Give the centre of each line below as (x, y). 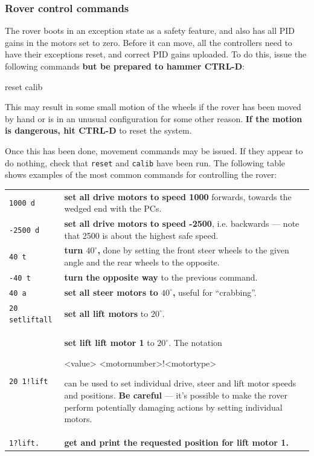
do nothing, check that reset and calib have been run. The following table (145, 162)
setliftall (31, 320)
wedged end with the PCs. (113, 208)
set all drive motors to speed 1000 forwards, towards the (178, 196)
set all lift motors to (106, 313)
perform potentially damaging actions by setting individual (173, 407)
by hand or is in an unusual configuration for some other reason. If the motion (154, 118)
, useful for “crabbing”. (214, 292)
